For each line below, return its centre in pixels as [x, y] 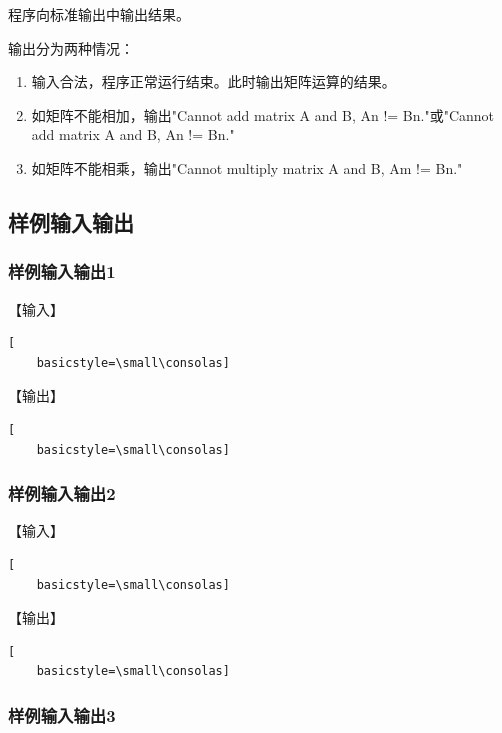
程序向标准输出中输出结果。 [99, 14]
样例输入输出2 [62, 493]
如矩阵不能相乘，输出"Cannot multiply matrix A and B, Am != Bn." [247, 167]
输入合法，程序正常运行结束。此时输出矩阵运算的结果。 [213, 81]
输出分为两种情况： [71, 47]
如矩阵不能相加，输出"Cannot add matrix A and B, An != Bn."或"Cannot [263, 114]
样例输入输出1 [62, 271]
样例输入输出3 [62, 714]
